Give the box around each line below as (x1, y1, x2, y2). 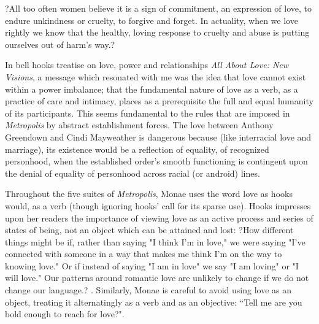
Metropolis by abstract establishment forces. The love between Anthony (5, 118, 274, 131)
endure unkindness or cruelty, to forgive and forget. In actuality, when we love (5, 13, 298, 26)
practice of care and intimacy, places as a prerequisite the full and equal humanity (5, 94, 313, 107)
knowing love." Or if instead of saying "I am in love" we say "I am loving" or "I (5, 259, 299, 272)
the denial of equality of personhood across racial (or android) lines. (5, 166, 260, 179)
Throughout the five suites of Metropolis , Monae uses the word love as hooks (5, 187, 293, 200)
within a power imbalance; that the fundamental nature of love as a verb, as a (5, 82, 298, 95)
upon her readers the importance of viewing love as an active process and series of (5, 211, 313, 224)
